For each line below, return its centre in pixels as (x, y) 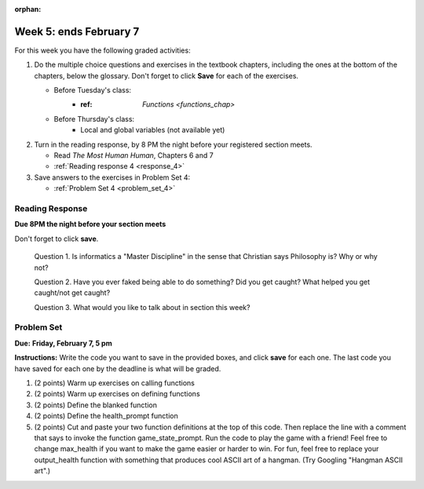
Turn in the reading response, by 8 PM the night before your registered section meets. (174, 144)
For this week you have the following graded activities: (103, 50)
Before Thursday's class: (94, 119)
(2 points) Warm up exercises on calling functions (115, 383)
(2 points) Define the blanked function (95, 405)
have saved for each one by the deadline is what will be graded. (118, 368)
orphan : (28, 9)
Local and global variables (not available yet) (153, 130)
